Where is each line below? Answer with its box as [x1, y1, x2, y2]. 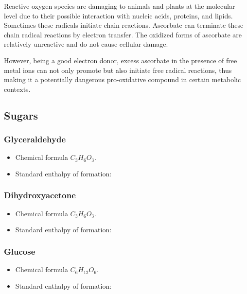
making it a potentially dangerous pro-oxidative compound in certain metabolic [4, 74, 241, 85]
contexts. [4, 84, 31, 94]
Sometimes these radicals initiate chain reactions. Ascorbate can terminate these [4, 20, 244, 30]
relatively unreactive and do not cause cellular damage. [4, 39, 168, 49]
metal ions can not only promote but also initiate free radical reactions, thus [4, 65, 232, 75]
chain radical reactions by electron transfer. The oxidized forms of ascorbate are [4, 29, 242, 39]
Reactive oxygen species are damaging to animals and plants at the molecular [4, 1, 235, 11]
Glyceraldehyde [4, 133, 66, 145]
